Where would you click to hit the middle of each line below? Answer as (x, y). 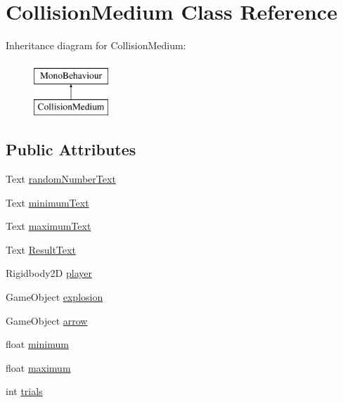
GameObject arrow (47, 320)
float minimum (37, 344)
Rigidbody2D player (49, 273)
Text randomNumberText (61, 179)
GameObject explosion (54, 297)
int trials (24, 391)
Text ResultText (41, 249)
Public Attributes (71, 149)
